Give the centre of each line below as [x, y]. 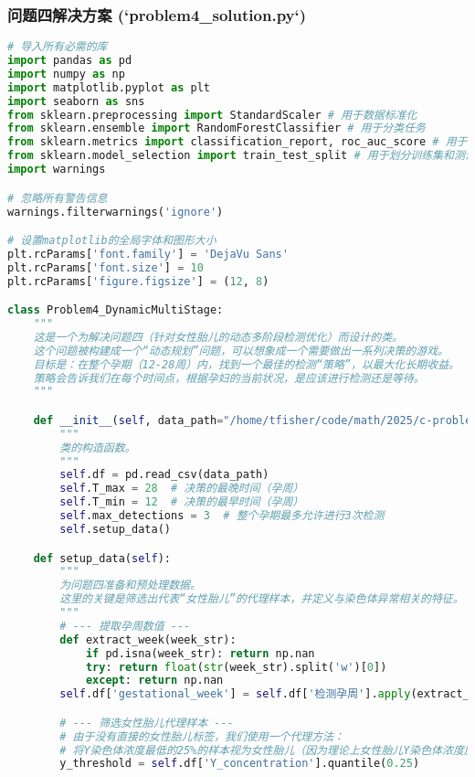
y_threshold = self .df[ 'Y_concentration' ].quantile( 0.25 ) [240, 764]
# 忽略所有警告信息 [58, 198]
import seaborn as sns [76, 101]
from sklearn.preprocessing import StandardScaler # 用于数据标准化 [212, 115]
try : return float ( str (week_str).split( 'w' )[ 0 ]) [236, 667]
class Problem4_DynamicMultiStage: [116, 310]
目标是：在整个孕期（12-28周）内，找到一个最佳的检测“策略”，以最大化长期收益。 [246, 364]
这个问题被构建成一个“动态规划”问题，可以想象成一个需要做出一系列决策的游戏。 [241, 351]
